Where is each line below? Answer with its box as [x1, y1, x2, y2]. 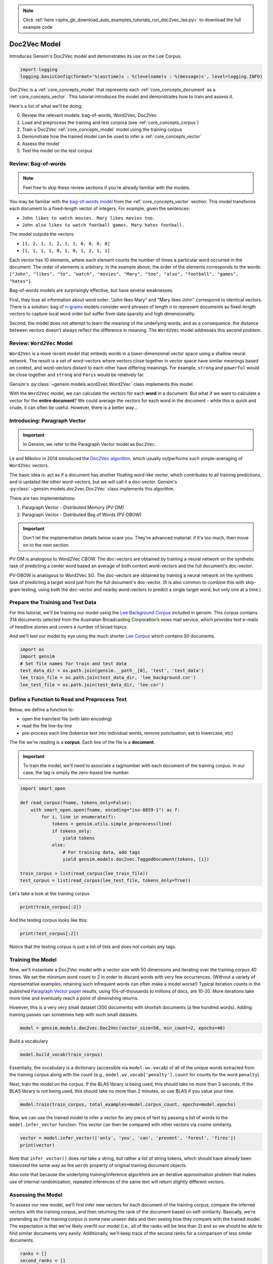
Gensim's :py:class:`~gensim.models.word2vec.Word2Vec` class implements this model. [9, 381, 194, 387]
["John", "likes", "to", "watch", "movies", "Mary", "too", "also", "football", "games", [9, 271, 239, 277]
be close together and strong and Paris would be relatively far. [9, 372, 145, 378]
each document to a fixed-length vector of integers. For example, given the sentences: [9, 205, 190, 212]
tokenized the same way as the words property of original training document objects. [9, 1162, 187, 1168]
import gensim [20, 654, 55, 659]
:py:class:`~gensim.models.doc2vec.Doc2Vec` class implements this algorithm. [9, 486, 175, 492]
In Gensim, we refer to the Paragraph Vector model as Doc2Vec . [23, 441, 156, 447]
